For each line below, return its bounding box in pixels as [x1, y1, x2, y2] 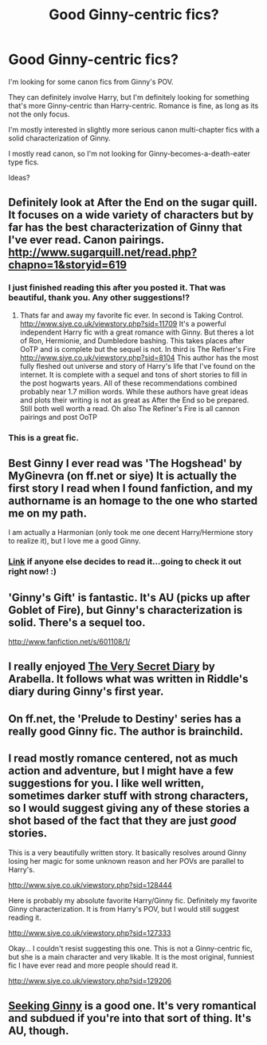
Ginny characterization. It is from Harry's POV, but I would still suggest [8, 904, 239, 913]
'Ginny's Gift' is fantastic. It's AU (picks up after [8, 591, 251, 604]
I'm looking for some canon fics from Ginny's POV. [8, 77, 174, 86]
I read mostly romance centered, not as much [8, 752, 238, 766]
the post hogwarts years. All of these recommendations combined [19, 378, 238, 388]
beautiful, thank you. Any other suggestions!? [8, 292, 190, 303]
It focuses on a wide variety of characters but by [8, 208, 254, 222]
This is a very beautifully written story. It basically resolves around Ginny [8, 848, 247, 857]
